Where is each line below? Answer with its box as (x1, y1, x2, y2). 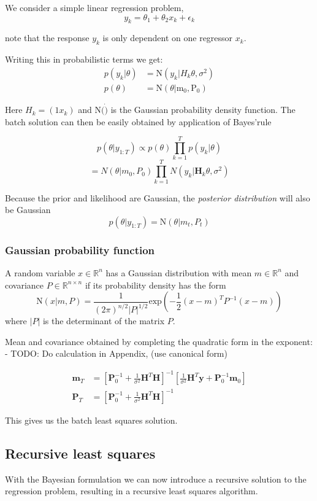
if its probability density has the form (85, 278, 226, 291)
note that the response (5, 31, 90, 44)
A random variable (5, 266, 75, 279)
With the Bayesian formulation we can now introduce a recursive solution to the (5, 472, 307, 485)
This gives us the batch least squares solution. (5, 413, 178, 426)
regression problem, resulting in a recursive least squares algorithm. (5, 484, 258, 497)
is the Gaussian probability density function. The (110, 103, 296, 116)
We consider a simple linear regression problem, (5, 1, 184, 14)
